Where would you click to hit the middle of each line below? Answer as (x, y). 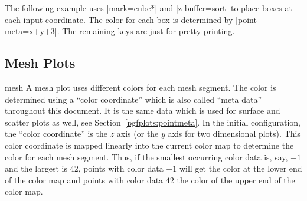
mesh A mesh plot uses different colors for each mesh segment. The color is (141, 87)
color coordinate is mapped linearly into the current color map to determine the (149, 145)
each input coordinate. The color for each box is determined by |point (131, 19)
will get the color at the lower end (241, 168)
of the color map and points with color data (84, 179)
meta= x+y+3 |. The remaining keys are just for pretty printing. (120, 31)
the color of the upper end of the (236, 179)
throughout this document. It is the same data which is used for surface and (143, 111)
